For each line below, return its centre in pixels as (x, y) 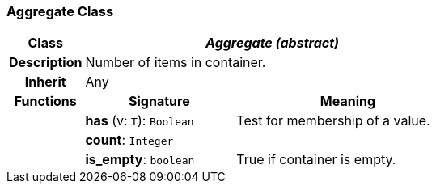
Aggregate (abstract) (272, 43)
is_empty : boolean (140, 160)
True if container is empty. (316, 160)
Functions (45, 101)
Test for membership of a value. (333, 121)
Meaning (348, 101)
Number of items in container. (176, 63)
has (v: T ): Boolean (140, 121)
